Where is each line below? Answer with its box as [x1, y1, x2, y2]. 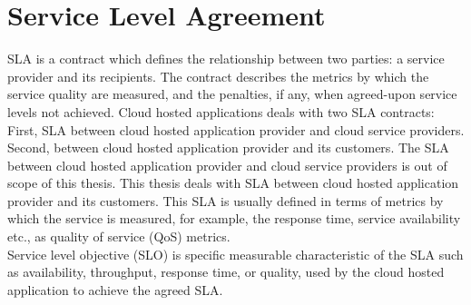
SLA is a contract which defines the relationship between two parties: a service [7, 49, 445, 68]
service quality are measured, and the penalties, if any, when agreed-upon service [7, 84, 457, 103]
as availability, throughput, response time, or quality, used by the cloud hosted [7, 262, 445, 281]
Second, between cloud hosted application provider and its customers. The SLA [7, 138, 449, 157]
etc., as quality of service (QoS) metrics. [7, 227, 231, 246]
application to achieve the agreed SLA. [7, 280, 223, 299]
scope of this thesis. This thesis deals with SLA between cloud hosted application [7, 173, 459, 192]
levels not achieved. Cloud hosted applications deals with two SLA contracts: [7, 102, 435, 121]
